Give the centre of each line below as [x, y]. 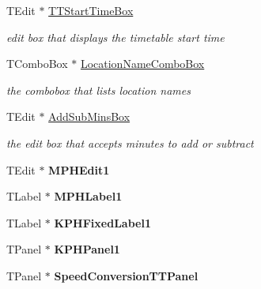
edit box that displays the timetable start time [115, 37]
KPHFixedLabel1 [102, 222]
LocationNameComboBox [142, 64]
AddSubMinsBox [89, 116]
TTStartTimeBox [91, 10]
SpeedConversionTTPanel [126, 275]
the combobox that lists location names [98, 90]
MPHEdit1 [79, 169]
